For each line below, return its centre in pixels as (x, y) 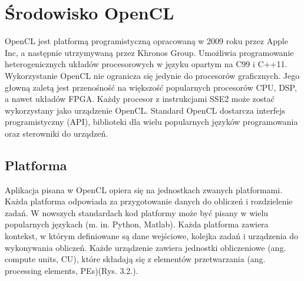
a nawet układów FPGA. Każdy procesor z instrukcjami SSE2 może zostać (140, 99)
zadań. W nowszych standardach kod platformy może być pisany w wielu (137, 212)
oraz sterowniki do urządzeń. (57, 133)
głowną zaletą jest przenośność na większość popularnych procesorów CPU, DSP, (151, 87)
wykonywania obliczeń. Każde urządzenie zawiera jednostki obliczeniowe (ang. (146, 247)
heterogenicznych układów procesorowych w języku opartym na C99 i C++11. (146, 64)
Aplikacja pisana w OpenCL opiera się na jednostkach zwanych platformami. (144, 189)
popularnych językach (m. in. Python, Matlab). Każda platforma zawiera (137, 224)
